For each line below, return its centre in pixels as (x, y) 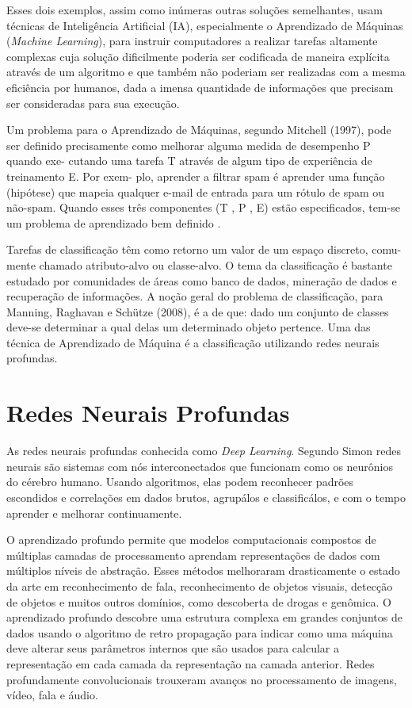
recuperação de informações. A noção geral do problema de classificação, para (195, 296)
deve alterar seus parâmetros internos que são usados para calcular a (173, 648)
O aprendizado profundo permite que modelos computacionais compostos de (191, 540)
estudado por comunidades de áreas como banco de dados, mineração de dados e (202, 280)
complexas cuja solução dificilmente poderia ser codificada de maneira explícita (198, 56)
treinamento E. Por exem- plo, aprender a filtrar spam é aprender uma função (196, 176)
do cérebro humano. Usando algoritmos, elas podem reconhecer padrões (180, 482)
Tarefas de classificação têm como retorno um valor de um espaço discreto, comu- (204, 249)
